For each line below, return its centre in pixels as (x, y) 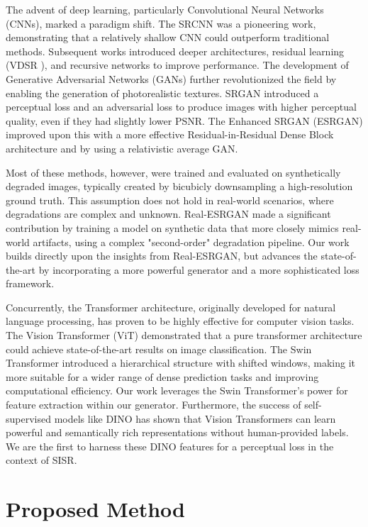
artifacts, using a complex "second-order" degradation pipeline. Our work (191, 242)
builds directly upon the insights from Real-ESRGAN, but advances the (162, 256)
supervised (28, 418)
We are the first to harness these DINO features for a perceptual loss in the (170, 446)
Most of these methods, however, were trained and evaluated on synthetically (173, 172)
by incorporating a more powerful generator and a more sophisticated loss (199, 269)
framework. (30, 283)
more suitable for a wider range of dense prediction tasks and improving (162, 376)
